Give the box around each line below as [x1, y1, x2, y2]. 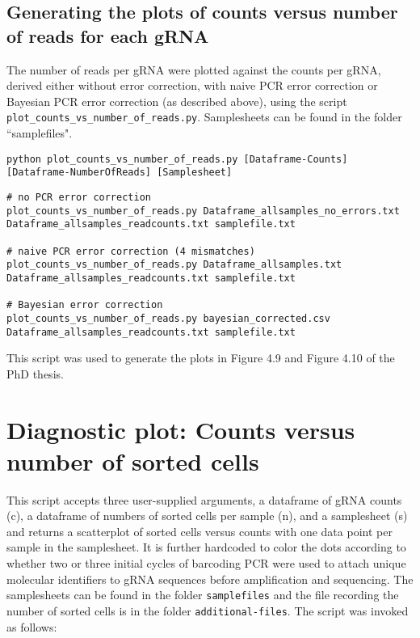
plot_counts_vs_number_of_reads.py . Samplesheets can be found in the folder [6, 108, 402, 125]
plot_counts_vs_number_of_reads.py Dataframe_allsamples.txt [6, 259, 342, 271]
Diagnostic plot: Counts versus [6, 412, 355, 446]
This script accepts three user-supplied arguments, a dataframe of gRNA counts [6, 491, 402, 508]
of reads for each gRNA [6, 23, 209, 48]
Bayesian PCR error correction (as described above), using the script [6, 92, 347, 109]
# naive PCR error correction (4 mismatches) [6, 245, 255, 257]
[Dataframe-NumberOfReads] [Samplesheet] [6, 167, 233, 179]
